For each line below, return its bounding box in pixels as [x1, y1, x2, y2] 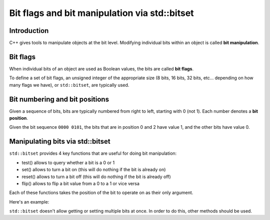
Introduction [9, 26, 49, 35]
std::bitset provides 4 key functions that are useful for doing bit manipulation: [9, 150, 177, 157]
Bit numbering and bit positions [9, 95, 109, 103]
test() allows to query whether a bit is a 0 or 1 [21, 160, 115, 166]
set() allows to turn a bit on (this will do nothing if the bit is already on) [21, 167, 166, 173]
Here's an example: [9, 199, 49, 205]
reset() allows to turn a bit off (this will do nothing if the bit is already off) [21, 174, 171, 180]
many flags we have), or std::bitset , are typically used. [9, 82, 129, 88]
